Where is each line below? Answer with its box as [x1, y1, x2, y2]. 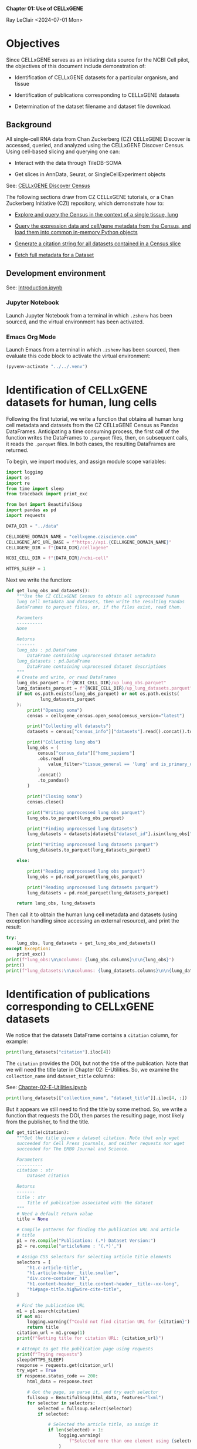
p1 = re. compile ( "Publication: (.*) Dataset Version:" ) [16, 1238, 157, 1244]
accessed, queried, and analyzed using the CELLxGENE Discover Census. [6, 141, 185, 148]
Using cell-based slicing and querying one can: [6, 148, 120, 155]
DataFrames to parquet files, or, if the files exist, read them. [16, 604, 182, 610]
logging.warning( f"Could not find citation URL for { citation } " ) [27, 1319, 191, 1325]
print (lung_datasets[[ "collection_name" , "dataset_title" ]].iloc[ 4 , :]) [6, 1095, 188, 1101]
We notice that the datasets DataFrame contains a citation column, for [6, 1032, 178, 1039]
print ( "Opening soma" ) [27, 707, 83, 713]
